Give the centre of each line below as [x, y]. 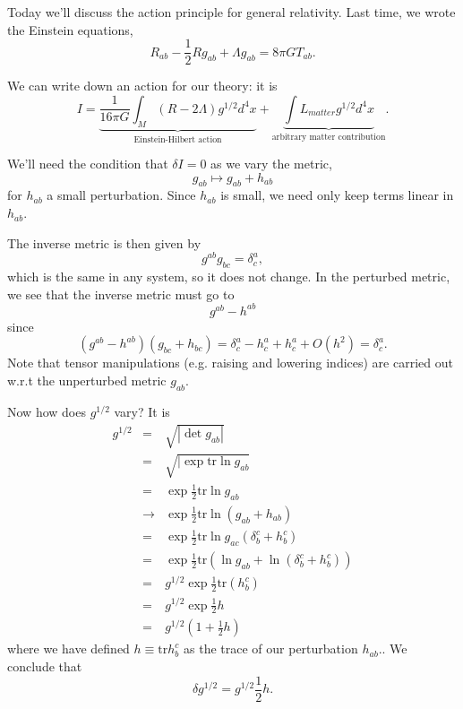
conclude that [45, 666]
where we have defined [69, 648]
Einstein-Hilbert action [178, 139]
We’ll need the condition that [88, 164]
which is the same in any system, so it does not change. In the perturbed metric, [229, 277]
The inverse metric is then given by [104, 242]
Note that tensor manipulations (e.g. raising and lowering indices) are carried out [230, 363]
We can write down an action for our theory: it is [142, 86]
